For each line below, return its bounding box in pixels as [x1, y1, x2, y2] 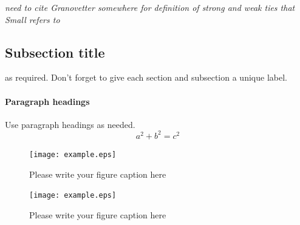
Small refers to [5, 13, 60, 25]
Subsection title [5, 42, 105, 61]
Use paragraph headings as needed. [5, 118, 135, 130]
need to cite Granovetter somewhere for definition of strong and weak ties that [5, 1, 295, 13]
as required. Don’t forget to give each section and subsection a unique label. [5, 71, 287, 84]
